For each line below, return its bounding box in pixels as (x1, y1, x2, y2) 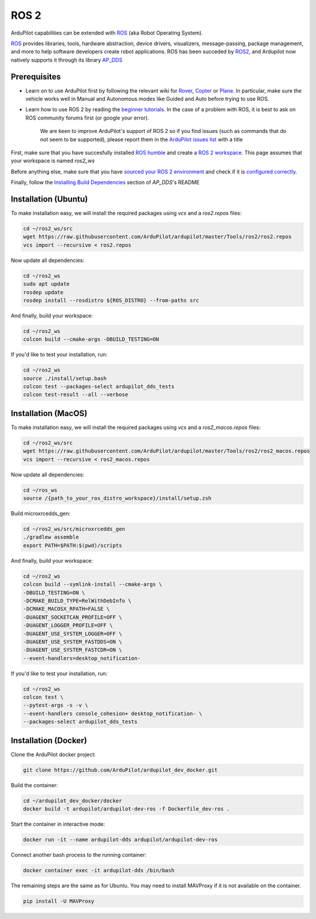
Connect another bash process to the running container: (11, 852, 146, 859)
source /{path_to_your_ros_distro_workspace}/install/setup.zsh (23, 495, 212, 502)
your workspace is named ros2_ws (11, 157, 95, 164)
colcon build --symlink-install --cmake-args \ (23, 581, 162, 588)
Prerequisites (11, 72, 61, 81)
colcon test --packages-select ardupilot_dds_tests (23, 383, 175, 390)
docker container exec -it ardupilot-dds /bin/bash (23, 867, 175, 874)
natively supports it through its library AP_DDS (11, 56, 123, 63)
